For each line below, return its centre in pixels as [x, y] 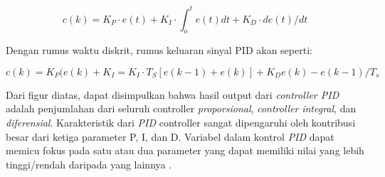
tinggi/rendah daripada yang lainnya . [89, 164]
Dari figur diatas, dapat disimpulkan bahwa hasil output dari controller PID [173, 94]
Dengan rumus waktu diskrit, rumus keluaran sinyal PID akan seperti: [159, 50]
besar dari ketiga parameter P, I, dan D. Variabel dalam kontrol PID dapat [170, 136]
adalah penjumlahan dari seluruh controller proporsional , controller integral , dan [181, 108]
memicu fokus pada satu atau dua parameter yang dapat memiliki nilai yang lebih [185, 150]
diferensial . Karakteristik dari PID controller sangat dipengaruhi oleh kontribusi [181, 123]
